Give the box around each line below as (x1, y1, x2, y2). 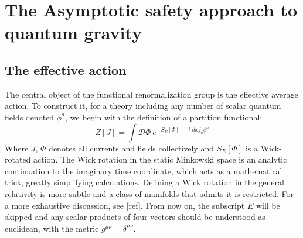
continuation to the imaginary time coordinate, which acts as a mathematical (5, 164, 282, 177)
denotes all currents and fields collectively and (49, 142, 214, 154)
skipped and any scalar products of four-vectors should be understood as (5, 211, 265, 223)
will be (256, 199, 280, 211)
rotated (5, 153, 31, 165)
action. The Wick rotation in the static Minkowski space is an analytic (33, 153, 287, 165)
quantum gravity (5, 20, 142, 44)
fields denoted (5, 111, 55, 123)
